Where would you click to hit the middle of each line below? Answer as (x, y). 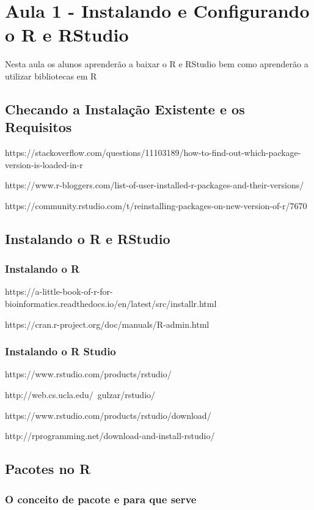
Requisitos (38, 127)
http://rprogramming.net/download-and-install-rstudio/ (110, 436)
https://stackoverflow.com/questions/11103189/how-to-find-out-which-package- (153, 153)
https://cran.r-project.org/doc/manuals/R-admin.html (107, 324)
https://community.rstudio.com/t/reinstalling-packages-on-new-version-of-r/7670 (156, 205)
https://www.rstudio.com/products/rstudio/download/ (108, 415)
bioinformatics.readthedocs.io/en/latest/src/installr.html (111, 304)
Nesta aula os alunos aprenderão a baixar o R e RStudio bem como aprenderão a (157, 64)
